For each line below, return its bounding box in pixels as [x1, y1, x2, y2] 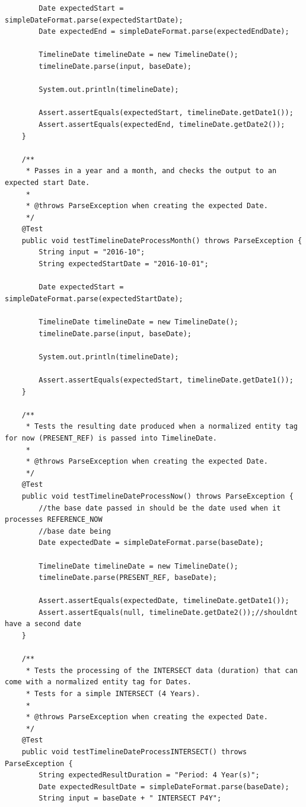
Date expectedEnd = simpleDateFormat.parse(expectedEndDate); [39, 27, 289, 36]
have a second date [5, 620, 81, 629]
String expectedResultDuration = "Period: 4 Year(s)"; [39, 771, 260, 780]
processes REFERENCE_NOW [5, 515, 103, 524]
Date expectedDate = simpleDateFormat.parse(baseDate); [39, 538, 264, 547]
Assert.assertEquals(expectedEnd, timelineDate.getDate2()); [39, 120, 285, 129]
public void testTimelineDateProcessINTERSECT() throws [21, 748, 247, 756]
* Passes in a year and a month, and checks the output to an [26, 167, 277, 176]
